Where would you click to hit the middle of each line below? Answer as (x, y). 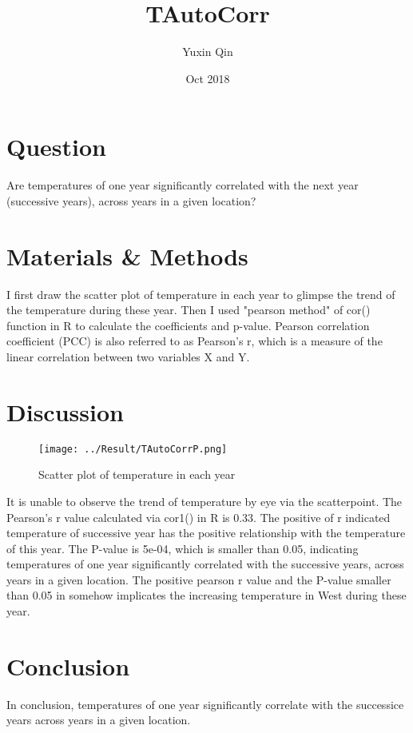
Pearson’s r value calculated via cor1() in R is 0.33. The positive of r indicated (199, 517)
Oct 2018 (208, 78)
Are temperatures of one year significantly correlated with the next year (183, 185)
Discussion (65, 411)
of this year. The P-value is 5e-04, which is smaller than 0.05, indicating (183, 548)
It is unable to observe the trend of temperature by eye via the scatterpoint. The (205, 501)
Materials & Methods (127, 255)
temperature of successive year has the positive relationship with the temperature (206, 533)
